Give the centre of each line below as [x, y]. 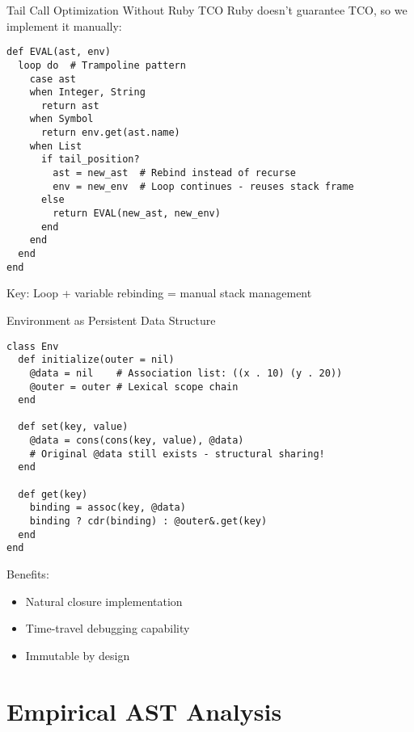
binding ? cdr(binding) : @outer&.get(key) [148, 522]
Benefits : [28, 574]
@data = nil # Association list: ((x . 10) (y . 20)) [186, 373]
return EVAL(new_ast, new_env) [137, 214]
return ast [70, 105]
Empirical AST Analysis [144, 711]
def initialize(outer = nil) [96, 360]
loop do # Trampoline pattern [102, 65]
